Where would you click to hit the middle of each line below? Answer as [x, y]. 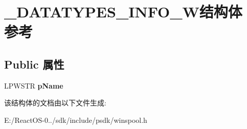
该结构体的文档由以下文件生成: [55, 103]
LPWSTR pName [34, 85]
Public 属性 [34, 64]
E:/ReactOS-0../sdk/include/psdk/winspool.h [76, 120]
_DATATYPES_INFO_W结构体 [123, 12]
